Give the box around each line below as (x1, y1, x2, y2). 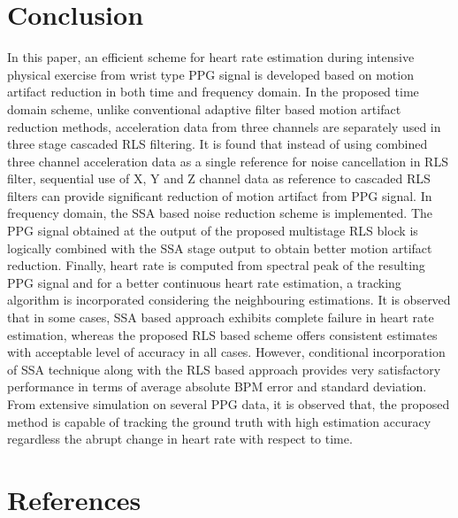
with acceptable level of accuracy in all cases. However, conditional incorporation (7, 343, 446, 361)
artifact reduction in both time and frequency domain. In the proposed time (7, 82, 419, 101)
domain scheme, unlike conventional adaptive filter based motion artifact (7, 99, 401, 118)
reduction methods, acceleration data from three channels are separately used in (7, 117, 441, 135)
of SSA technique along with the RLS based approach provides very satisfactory (7, 360, 441, 378)
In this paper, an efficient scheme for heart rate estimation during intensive (7, 48, 415, 66)
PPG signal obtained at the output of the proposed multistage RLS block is (7, 221, 418, 240)
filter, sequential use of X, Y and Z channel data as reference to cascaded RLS (7, 169, 431, 188)
